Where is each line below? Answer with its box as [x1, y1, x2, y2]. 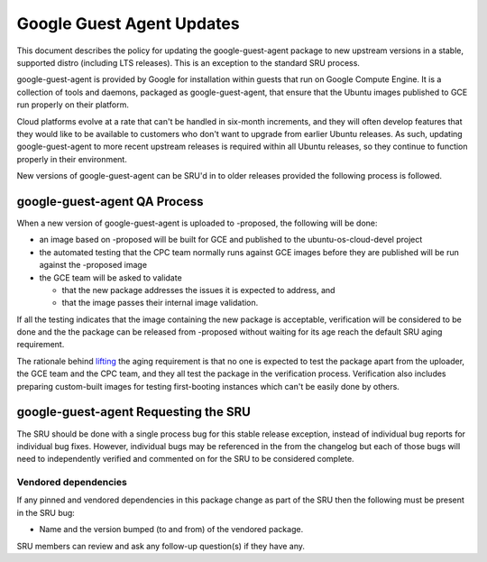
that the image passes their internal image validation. [61, 298, 259, 309]
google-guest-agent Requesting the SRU [16, 404, 252, 419]
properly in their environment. [16, 153, 128, 164]
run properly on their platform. [16, 99, 130, 110]
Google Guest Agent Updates [16, 14, 240, 33]
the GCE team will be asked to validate [39, 272, 182, 283]
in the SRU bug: [16, 507, 76, 518]
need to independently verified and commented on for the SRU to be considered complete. [16, 454, 355, 465]
